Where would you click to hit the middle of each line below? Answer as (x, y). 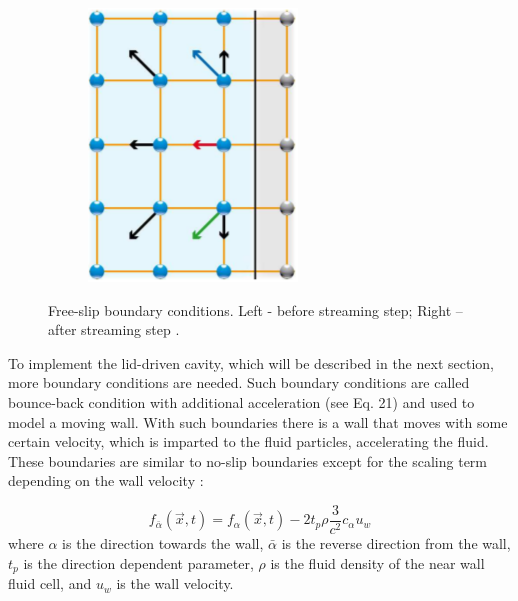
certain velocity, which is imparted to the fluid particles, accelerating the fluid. (248, 441)
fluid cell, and (50, 583)
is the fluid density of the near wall (377, 562)
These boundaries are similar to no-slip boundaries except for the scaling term (248, 460)
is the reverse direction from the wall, (396, 543)
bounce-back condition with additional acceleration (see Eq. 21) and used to (241, 401)
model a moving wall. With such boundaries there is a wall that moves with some (258, 421)
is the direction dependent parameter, (138, 562)
